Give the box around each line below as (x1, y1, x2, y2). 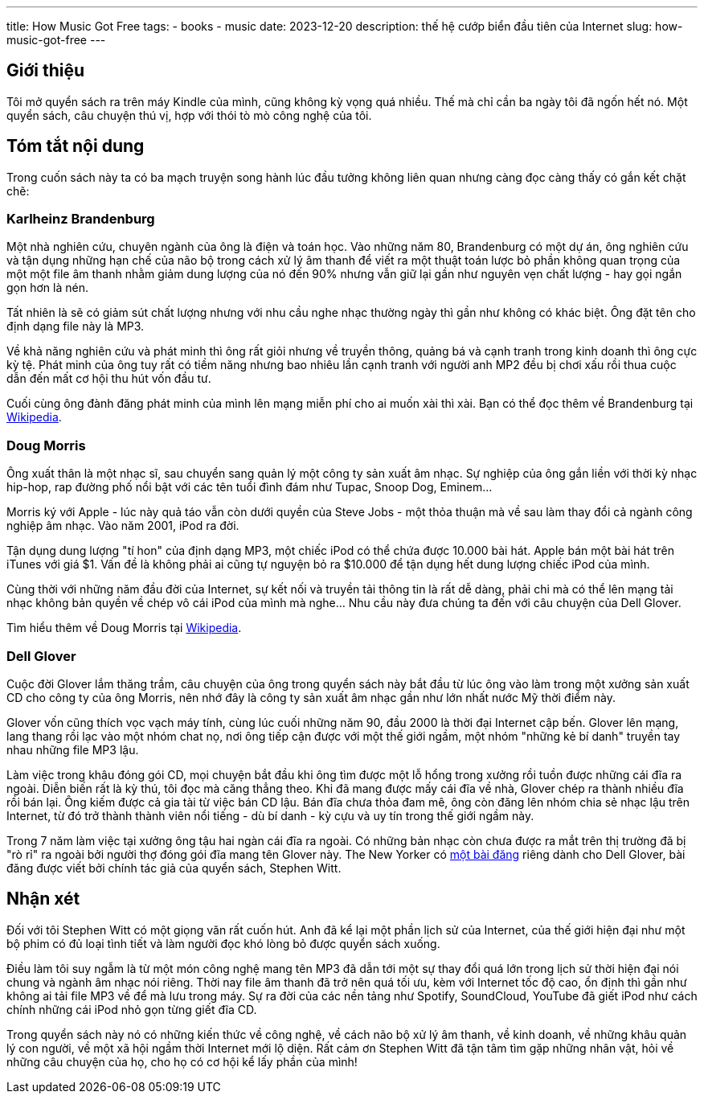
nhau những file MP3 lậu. (6, 742, 139, 757)
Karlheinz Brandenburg (6, 211, 155, 228)
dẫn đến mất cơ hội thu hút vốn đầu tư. (6, 371, 211, 386)
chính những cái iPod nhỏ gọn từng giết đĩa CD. (6, 1002, 257, 1016)
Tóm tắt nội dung (6, 136, 145, 157)
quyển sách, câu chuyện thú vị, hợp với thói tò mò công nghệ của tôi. (6, 108, 372, 122)
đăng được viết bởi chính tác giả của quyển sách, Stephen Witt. (6, 860, 342, 875)
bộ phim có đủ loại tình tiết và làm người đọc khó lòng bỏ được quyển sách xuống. (6, 936, 440, 950)
